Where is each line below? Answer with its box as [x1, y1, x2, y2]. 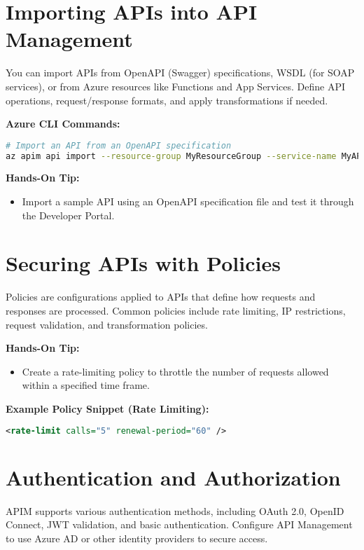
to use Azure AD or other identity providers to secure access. [6, 530, 268, 545]
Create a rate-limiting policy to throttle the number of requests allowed [22, 364, 329, 378]
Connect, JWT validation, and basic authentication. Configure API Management [6, 517, 353, 532]
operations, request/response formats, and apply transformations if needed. [6, 92, 328, 107]
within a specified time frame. [22, 378, 150, 392]
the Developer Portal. [22, 207, 115, 222]
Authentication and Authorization [6, 462, 341, 491]
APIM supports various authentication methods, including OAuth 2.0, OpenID [6, 503, 344, 518]
